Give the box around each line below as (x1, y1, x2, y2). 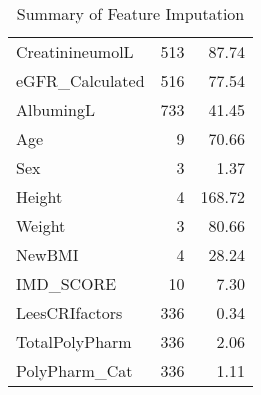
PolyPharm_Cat (16, 359, 133, 382)
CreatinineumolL (16, 40, 134, 63)
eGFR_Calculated (16, 69, 145, 92)
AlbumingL (16, 98, 95, 121)
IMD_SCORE (16, 272, 117, 295)
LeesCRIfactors (16, 301, 123, 324)
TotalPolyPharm (16, 330, 132, 353)
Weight (16, 214, 66, 237)
